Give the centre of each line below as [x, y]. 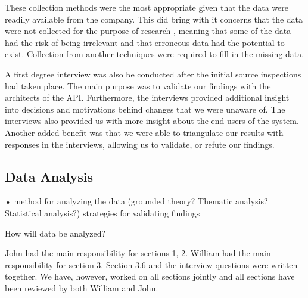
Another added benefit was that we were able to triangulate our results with [144, 132]
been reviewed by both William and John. [82, 288]
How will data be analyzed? [55, 233]
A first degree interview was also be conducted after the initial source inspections [153, 74]
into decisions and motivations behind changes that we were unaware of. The [145, 109]
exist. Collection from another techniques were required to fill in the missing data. [155, 54]
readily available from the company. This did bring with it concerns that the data [154, 19]
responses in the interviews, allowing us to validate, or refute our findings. [140, 144]
